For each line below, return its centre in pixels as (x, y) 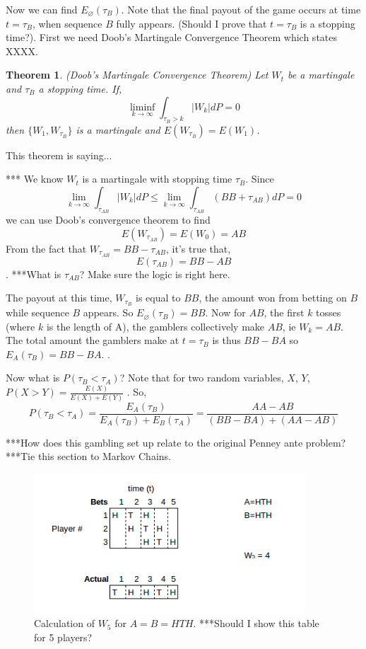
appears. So (108, 312)
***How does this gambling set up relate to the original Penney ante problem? (176, 442)
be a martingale (321, 75)
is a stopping (327, 23)
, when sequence (67, 23)
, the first (284, 312)
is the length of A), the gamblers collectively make (155, 326)
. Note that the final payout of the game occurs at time (241, 9)
